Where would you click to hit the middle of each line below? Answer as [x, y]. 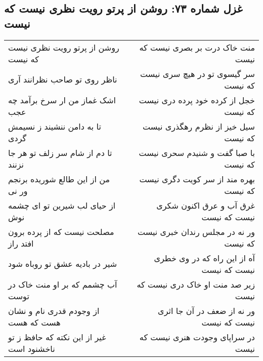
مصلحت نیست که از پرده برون [61, 231]
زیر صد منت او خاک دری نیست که [196, 284]
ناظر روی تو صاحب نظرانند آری [63, 79]
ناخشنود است [32, 348]
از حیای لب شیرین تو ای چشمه [62, 205]
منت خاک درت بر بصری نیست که [197, 47]
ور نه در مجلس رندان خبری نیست [196, 231]
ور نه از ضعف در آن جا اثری [206, 310]
